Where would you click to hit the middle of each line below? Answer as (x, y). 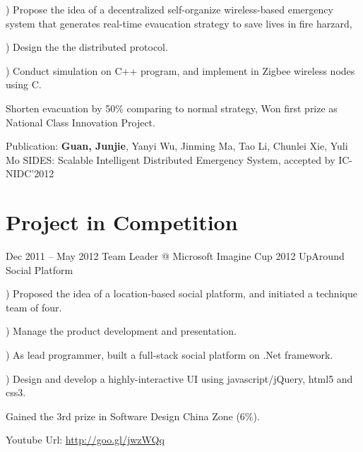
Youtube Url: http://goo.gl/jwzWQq (85, 440)
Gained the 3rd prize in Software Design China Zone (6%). (133, 416)
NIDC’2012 (30, 173)
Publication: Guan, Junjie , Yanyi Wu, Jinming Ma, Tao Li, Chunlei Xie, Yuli (177, 146)
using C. (24, 84)
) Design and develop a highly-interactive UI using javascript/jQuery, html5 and (179, 378)
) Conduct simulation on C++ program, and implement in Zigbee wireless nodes (180, 70)
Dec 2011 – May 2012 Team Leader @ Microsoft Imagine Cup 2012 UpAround (175, 256)
